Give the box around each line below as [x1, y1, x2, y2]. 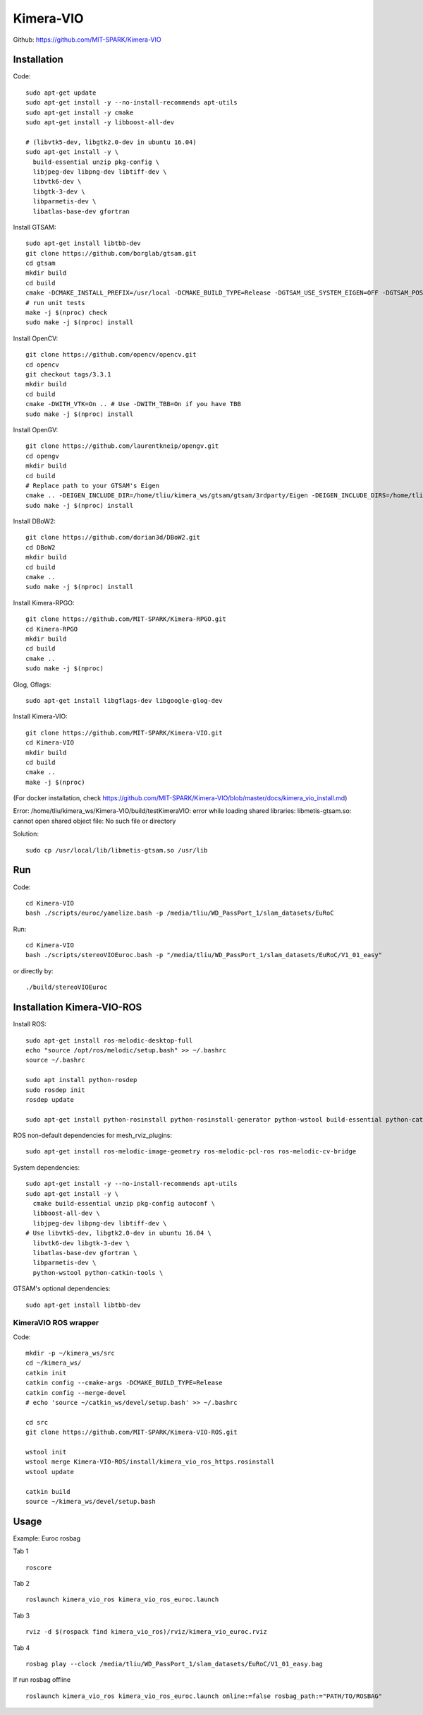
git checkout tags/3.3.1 [25, 371, 111, 378]
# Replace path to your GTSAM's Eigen [25, 481, 160, 489]
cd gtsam [25, 259, 56, 268]
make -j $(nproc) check [25, 309, 108, 317]
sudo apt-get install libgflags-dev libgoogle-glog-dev [25, 696, 223, 704]
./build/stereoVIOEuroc [25, 983, 108, 992]
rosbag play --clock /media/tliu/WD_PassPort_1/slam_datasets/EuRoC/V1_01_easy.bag [25, 1660, 324, 1668]
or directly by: [13, 966, 54, 975]
